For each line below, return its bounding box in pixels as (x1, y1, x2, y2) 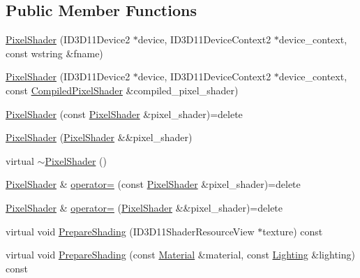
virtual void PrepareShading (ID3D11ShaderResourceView (6, 224, 255, 238)
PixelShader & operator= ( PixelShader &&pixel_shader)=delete (6, 200, 283, 214)
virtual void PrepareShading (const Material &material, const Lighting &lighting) (6, 247, 355, 262)
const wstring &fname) (6, 45, 103, 60)
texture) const (262, 224, 323, 238)
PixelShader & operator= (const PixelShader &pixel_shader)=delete (6, 177, 301, 191)
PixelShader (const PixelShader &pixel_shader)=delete (6, 106, 243, 121)
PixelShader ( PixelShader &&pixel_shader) (6, 130, 193, 145)
